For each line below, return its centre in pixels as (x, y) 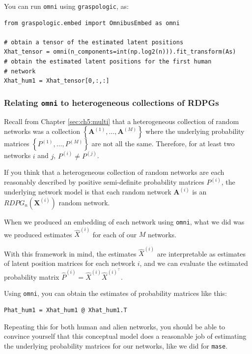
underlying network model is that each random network (88, 192)
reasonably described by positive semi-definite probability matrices (104, 182)
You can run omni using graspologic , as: (66, 6)
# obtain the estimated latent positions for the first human (108, 62)
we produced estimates (38, 234)
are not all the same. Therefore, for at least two (163, 144)
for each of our (114, 234)
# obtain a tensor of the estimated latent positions (94, 42)
